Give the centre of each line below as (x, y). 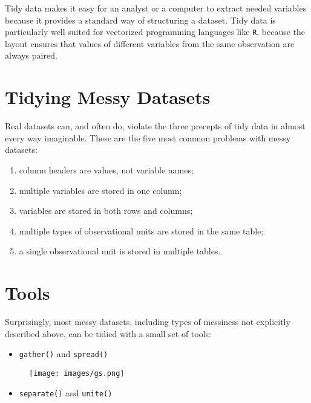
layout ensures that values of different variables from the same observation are (150, 43)
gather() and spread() (64, 354)
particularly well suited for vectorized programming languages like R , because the (155, 32)
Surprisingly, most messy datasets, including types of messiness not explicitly (148, 322)
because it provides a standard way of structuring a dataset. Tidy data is (140, 20)
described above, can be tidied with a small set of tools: (108, 333)
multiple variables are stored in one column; (100, 190)
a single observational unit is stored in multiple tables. (120, 251)
